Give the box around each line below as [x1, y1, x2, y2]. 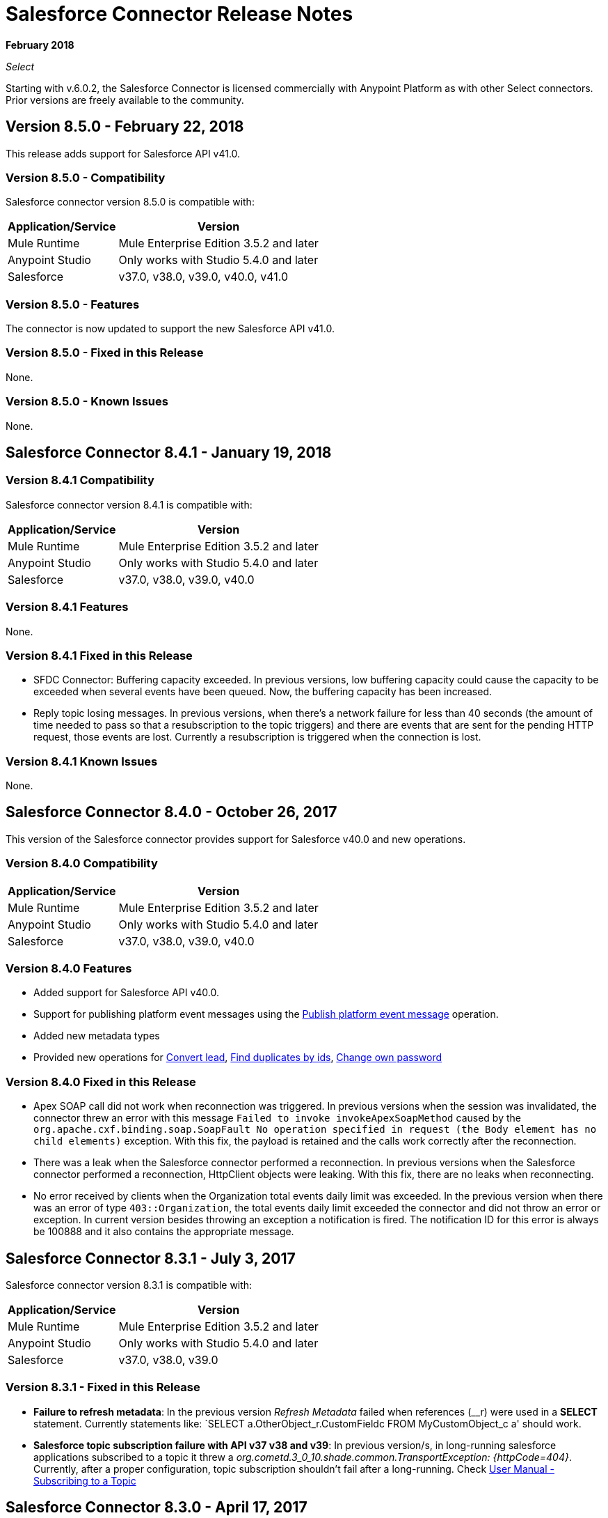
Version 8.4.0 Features [6, 961, 132, 976]
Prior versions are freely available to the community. [6, 93, 244, 106]
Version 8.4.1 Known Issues [6, 754, 158, 768]
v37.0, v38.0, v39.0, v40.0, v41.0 [118, 270, 289, 284]
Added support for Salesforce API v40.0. [33, 986, 220, 999]
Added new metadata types [33, 1030, 160, 1042]
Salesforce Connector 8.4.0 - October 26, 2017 [6, 803, 337, 821]
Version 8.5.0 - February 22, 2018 [6, 118, 244, 136]
